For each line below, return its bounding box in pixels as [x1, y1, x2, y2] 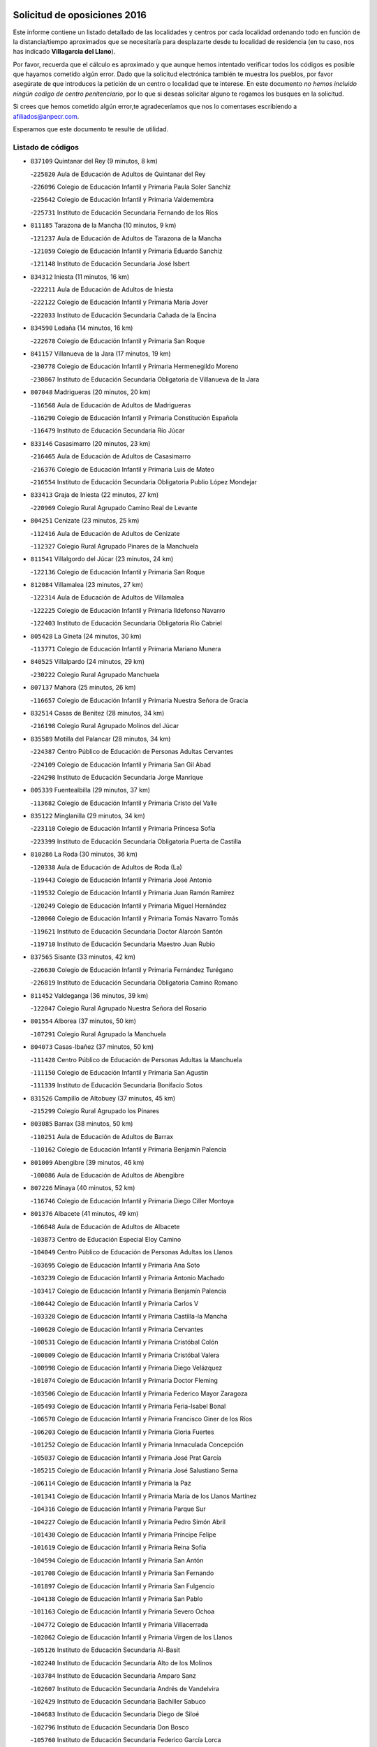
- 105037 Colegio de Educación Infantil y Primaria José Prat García [30, 1454, 222, 1462]
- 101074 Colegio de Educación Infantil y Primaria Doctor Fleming [30, 1377, 218, 1385]
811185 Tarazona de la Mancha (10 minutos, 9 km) [30, 221, 177, 230]
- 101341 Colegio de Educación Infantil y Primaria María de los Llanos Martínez [30, 1492, 258, 1500]
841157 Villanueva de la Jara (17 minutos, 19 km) [30, 349, 171, 358]
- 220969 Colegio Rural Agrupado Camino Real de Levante [30, 503, 198, 512]
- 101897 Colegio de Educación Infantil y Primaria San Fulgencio [30, 1581, 215, 1590]
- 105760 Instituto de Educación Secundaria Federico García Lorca [30, 1736, 221, 1744]
